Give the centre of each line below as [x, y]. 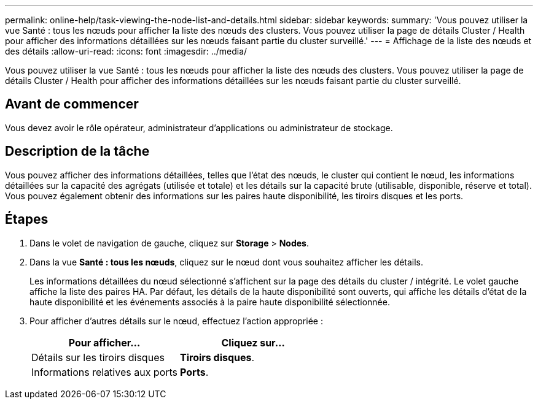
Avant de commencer [72, 104]
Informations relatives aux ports [105, 372]
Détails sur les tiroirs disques [98, 357]
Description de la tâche [77, 151]
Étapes [27, 219]
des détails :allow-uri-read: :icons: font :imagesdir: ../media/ [126, 51]
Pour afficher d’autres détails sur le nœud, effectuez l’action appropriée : [176, 321]
